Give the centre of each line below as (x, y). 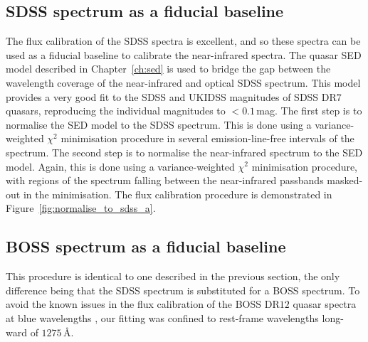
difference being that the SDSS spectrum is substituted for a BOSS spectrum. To (183, 290)
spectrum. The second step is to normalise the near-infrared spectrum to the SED (184, 152)
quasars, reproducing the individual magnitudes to (116, 111)
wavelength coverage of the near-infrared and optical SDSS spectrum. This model (183, 82)
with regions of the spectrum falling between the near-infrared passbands (165, 180)
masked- (345, 180)
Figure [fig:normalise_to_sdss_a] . (81, 208)
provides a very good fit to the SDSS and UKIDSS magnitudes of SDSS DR (171, 96)
